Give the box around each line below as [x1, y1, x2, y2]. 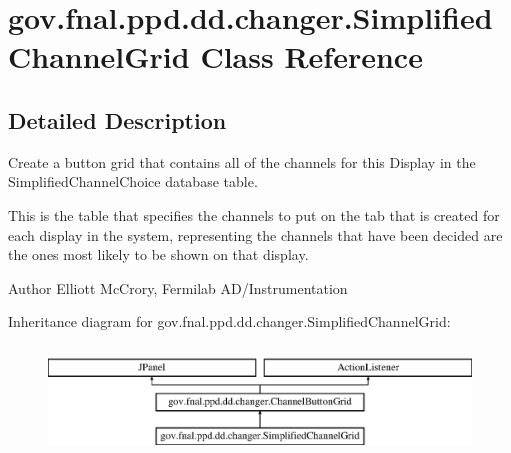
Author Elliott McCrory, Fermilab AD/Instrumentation [8, 277, 348, 298]
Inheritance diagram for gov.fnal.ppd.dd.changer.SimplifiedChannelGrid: [8, 311, 451, 332]
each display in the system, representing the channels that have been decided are [8, 224, 503, 245]
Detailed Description [8, 104, 227, 135]
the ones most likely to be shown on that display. [8, 244, 309, 265]
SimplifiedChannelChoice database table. [8, 171, 258, 192]
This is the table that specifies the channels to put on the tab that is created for [8, 204, 500, 225]
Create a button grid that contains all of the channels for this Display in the [8, 151, 476, 172]
